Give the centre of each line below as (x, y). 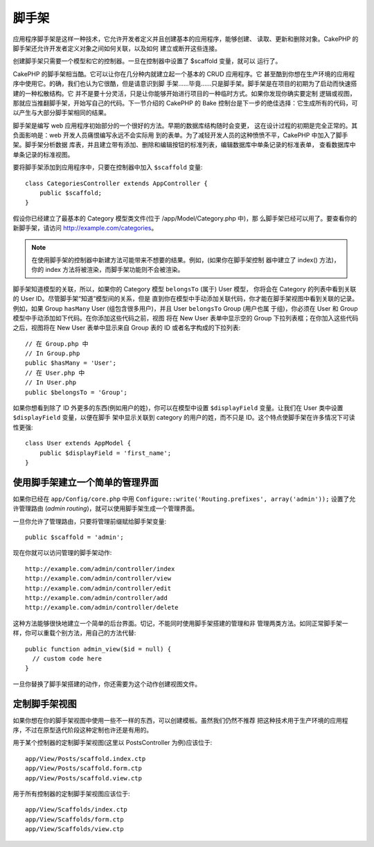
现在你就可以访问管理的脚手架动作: (62, 553)
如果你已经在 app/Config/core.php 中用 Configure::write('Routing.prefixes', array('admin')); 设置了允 (184, 499)
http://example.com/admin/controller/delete (102, 608)
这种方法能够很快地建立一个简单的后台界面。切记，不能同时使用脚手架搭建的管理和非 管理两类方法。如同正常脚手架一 (180, 623)
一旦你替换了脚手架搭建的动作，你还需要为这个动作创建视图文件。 (107, 684)
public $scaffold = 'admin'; (74, 537)
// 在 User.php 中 (55, 373)
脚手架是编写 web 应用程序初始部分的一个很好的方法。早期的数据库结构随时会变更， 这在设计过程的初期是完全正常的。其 (185, 126)
